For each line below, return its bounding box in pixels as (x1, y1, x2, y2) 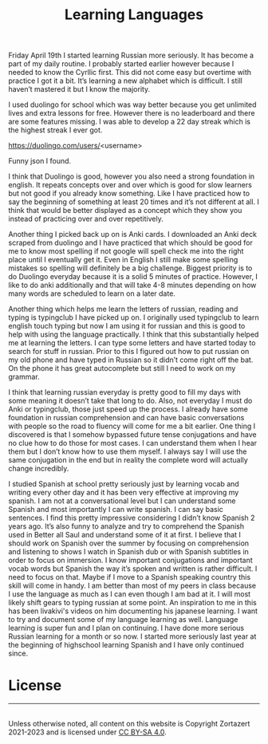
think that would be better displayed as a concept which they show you (8, 206, 242, 215)
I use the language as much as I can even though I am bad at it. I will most (8, 589, 251, 599)
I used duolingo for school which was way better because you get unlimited (8, 100, 257, 109)
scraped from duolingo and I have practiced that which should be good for (8, 238, 253, 248)
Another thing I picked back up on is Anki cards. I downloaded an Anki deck (8, 230, 258, 239)
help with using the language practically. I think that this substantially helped (8, 329, 259, 340)
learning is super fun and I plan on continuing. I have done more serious (8, 624, 245, 633)
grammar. (8, 372, 40, 382)
